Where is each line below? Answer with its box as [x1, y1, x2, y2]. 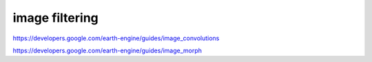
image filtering [12, 10, 99, 25]
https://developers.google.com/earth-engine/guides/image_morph [12, 46, 203, 55]
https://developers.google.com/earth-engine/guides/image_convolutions [12, 34, 220, 42]
